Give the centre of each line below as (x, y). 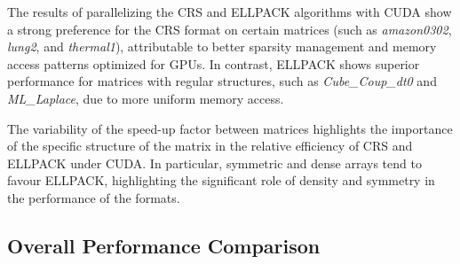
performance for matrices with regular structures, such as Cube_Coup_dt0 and (222, 81)
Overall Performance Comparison (164, 245)
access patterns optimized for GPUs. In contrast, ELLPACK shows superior (214, 63)
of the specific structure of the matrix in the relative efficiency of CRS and (210, 146)
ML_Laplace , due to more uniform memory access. (146, 98)
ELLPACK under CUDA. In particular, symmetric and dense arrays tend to (214, 163)
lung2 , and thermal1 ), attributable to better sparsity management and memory (222, 47)
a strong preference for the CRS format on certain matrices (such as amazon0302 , (230, 29)
